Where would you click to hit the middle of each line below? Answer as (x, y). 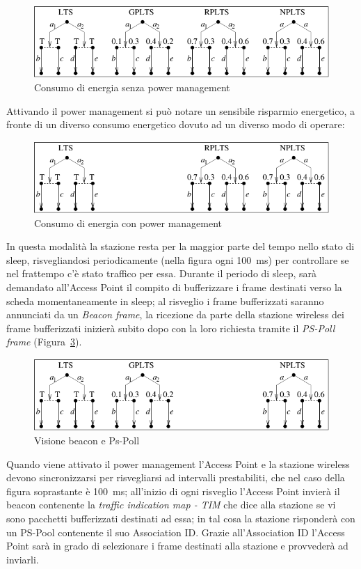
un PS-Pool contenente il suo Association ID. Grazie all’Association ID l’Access (176, 532)
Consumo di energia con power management (128, 223)
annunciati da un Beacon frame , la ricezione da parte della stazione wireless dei (175, 314)
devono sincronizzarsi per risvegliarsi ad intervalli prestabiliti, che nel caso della (176, 477)
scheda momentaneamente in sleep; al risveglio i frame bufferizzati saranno (165, 301)
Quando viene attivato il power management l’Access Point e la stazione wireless (178, 463)
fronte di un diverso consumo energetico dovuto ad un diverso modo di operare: (176, 124)
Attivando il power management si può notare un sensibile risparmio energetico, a (180, 110)
